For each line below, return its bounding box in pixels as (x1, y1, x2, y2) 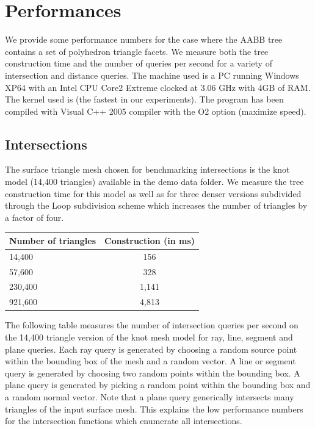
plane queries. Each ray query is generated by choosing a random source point (5, 342, 297, 355)
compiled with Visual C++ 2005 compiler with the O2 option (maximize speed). (5, 104, 306, 117)
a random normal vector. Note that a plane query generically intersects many (5, 390, 294, 403)
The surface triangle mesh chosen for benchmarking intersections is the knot (5, 163, 290, 176)
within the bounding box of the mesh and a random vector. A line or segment (5, 355, 296, 367)
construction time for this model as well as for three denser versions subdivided (5, 187, 302, 200)
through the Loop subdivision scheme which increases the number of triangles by (5, 199, 308, 212)
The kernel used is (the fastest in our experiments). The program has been (5, 93, 284, 106)
